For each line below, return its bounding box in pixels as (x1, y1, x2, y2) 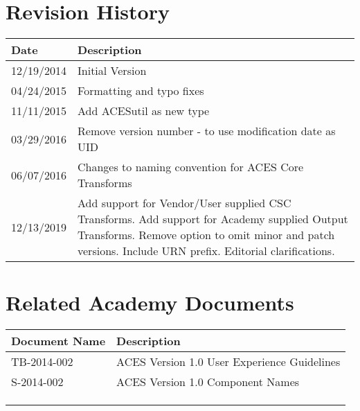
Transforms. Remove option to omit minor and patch (78, 227, 335, 243)
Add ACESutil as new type (78, 103, 210, 119)
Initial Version (78, 62, 147, 79)
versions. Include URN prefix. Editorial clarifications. (78, 243, 335, 259)
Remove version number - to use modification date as (78, 123, 336, 139)
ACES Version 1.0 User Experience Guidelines (116, 353, 341, 370)
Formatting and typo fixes (78, 82, 204, 99)
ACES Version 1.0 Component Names (116, 374, 300, 390)
